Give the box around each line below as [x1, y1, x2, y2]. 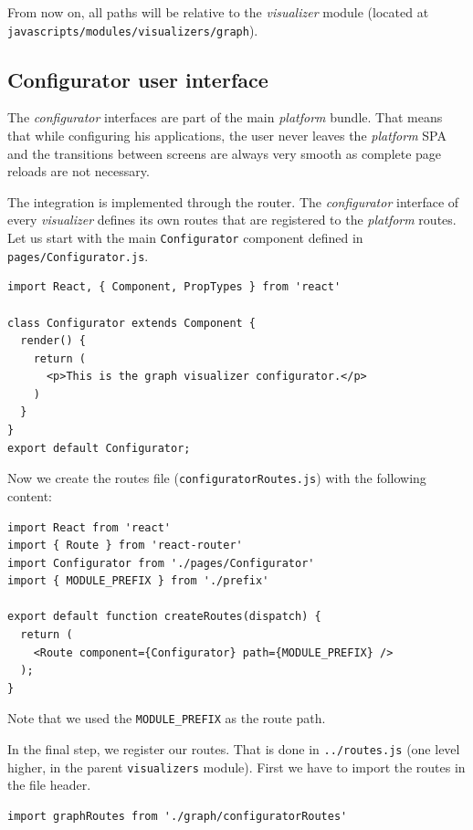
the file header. [7, 775, 91, 794]
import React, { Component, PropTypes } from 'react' [7, 280, 342, 294]
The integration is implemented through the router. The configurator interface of [7, 192, 459, 211]
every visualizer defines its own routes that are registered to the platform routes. [7, 210, 457, 229]
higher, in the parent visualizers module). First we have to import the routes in [7, 757, 466, 776]
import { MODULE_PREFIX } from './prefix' [7, 574, 269, 588]
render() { [20, 334, 86, 348]
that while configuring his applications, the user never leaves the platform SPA [7, 126, 447, 145]
